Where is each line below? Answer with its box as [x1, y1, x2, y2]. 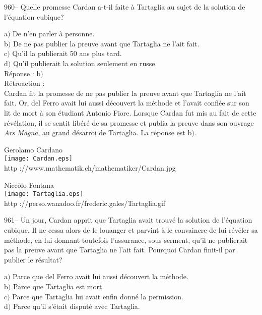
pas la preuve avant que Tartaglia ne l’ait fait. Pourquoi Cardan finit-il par [4, 244, 235, 255]
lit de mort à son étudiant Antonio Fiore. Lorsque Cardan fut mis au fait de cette [4, 107, 256, 118]
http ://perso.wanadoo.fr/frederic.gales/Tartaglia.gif [4, 197, 166, 208]
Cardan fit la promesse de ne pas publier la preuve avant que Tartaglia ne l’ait [4, 87, 246, 98]
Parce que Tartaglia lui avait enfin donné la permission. [12, 291, 183, 301]
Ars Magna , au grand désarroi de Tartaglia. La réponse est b [4, 127, 192, 138]
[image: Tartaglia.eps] [4, 190, 84, 198]
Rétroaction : [4, 78, 45, 88]
